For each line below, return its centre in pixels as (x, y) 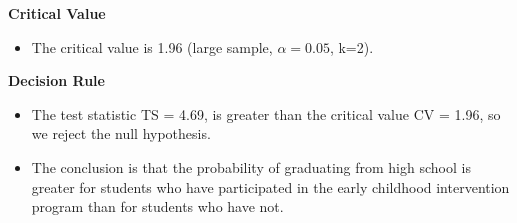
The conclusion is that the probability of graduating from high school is (251, 166)
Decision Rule (56, 80)
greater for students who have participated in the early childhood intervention (270, 186)
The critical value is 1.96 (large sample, (152, 46)
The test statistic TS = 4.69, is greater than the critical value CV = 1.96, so (266, 113)
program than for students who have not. (157, 206)
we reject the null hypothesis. (121, 133)
